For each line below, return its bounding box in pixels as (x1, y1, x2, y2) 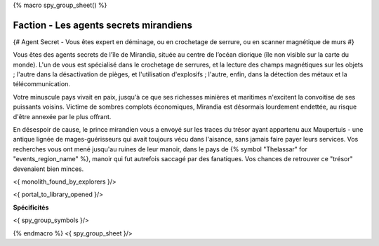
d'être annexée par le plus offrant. (13, 112, 112, 121)
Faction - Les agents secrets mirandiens (13, 19, 193, 31)
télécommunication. (13, 80, 70, 88)
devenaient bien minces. (13, 165, 84, 173)
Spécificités (13, 203, 49, 212)
